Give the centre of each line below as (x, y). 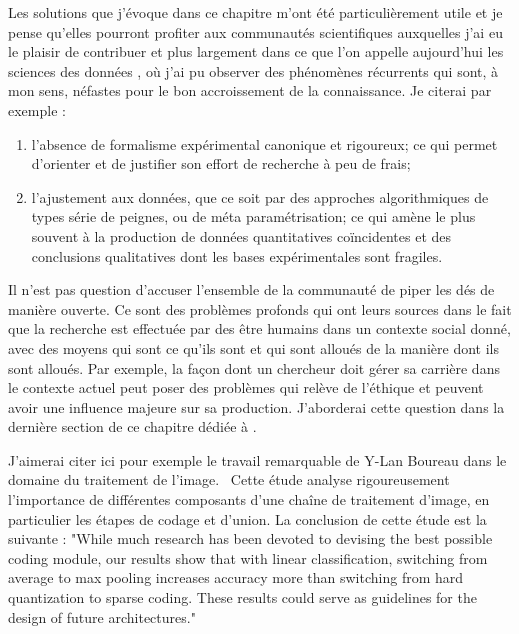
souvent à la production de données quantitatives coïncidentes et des (241, 235)
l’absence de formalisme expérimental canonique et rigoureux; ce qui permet (264, 143)
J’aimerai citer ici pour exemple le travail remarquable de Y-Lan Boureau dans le (257, 459)
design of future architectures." (102, 616)
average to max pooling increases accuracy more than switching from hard (236, 577)
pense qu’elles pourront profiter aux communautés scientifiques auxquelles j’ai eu (255, 31)
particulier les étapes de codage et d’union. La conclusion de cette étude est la (247, 518)
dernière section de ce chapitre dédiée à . (132, 426)
